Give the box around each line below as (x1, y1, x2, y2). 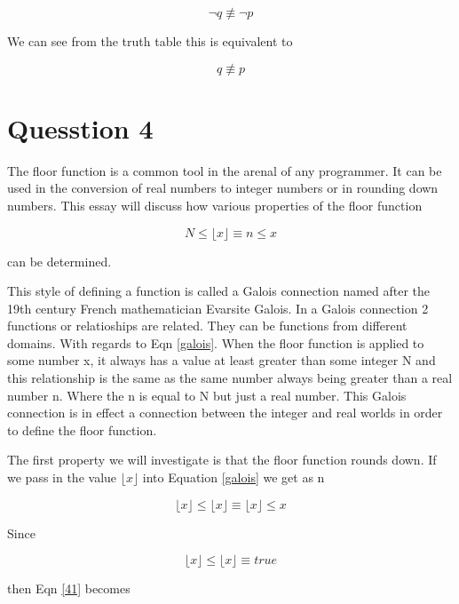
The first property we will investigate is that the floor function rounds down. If (7, 450, 437, 469)
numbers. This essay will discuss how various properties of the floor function (7, 195, 423, 214)
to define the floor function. (7, 420, 157, 439)
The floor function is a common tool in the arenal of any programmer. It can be (7, 161, 442, 179)
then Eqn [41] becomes (7, 579, 131, 598)
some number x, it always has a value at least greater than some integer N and (7, 351, 436, 370)
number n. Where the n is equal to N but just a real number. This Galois (7, 385, 407, 404)
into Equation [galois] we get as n (142, 468, 325, 487)
